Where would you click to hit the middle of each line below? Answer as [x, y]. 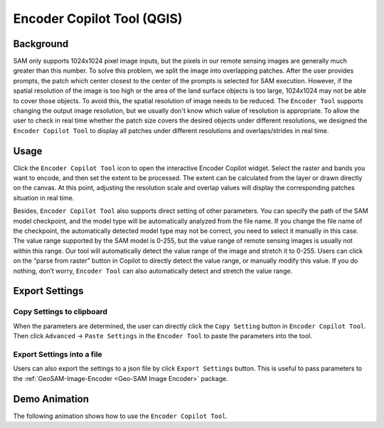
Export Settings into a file [58, 354]
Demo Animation [51, 399]
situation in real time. [44, 198]
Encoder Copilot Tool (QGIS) [98, 19]
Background [41, 44]
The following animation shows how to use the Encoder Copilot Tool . [120, 416]
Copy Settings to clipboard [60, 312]
